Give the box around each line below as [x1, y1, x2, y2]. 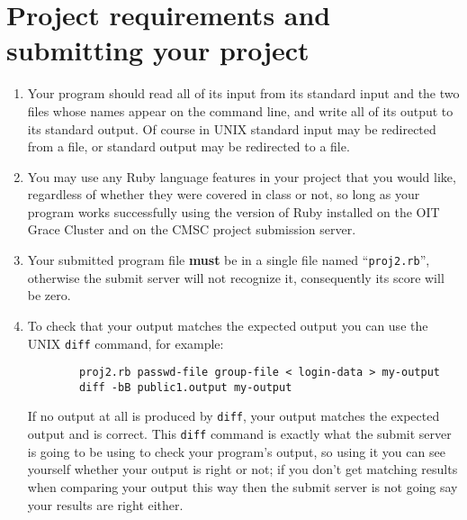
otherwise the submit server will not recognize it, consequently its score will [27, 268, 445, 287]
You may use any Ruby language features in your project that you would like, [27, 167, 456, 186]
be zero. [27, 286, 71, 305]
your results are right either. [27, 495, 184, 514]
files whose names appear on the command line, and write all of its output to [27, 101, 454, 120]
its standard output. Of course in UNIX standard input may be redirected [27, 119, 436, 138]
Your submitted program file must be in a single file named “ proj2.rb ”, [27, 251, 430, 269]
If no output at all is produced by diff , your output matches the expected [27, 406, 440, 425]
